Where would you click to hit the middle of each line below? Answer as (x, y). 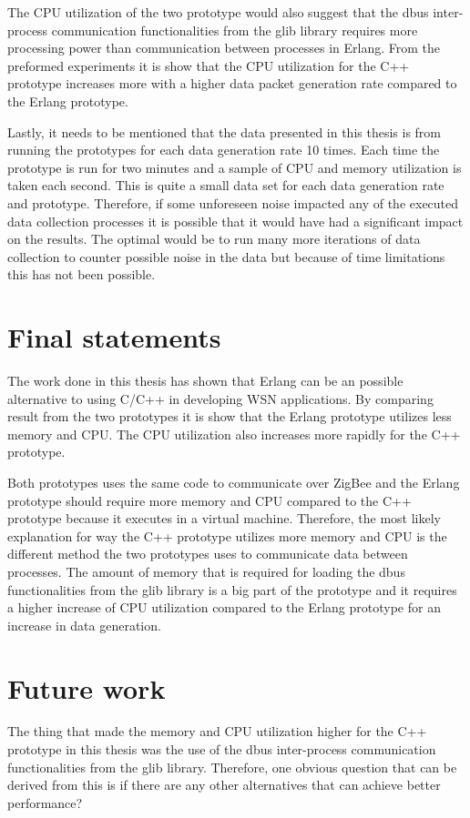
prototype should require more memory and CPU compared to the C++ (209, 500)
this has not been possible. (82, 274)
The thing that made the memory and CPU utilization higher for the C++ (217, 731)
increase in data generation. (84, 625)
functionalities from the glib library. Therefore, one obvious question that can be (232, 767)
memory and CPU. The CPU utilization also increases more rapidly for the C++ (234, 434)
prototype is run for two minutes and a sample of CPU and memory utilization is (235, 167)
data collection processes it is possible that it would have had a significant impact (235, 221)
